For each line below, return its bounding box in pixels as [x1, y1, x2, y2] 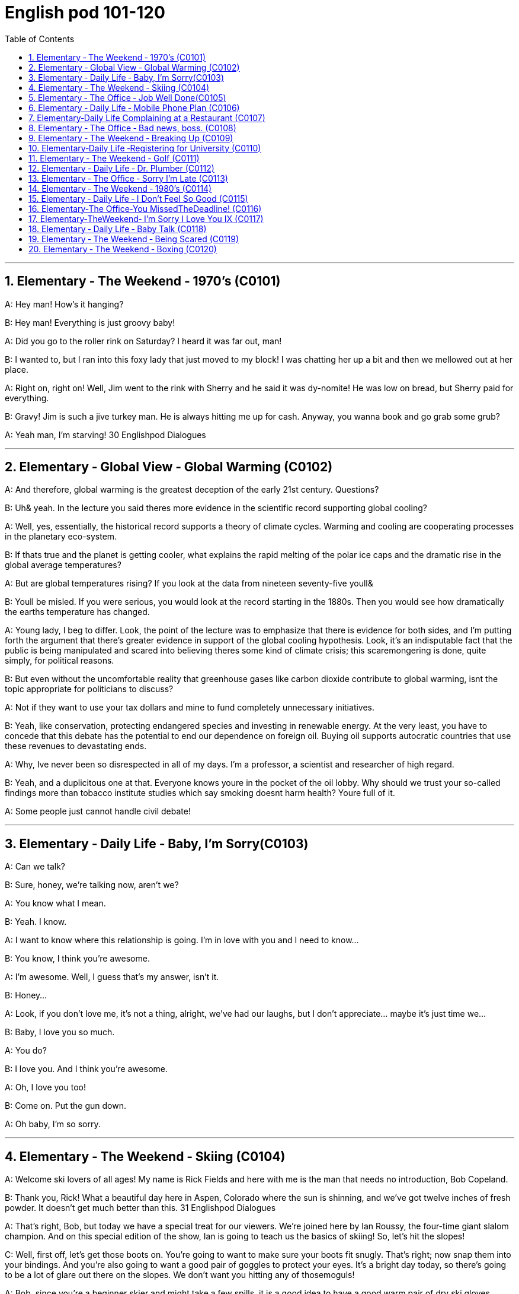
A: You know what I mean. [5, 898, 106, 909]
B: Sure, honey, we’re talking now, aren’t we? [5, 880, 179, 890]
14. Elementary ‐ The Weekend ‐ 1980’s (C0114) [28, 183, 212, 194]
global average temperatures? [5, 560, 121, 570]
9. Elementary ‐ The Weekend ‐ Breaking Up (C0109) [28, 132, 233, 143]
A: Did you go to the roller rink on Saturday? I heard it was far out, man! [5, 335, 282, 346]
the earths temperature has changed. [5, 607, 150, 617]
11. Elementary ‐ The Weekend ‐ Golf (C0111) [28, 153, 200, 163]
